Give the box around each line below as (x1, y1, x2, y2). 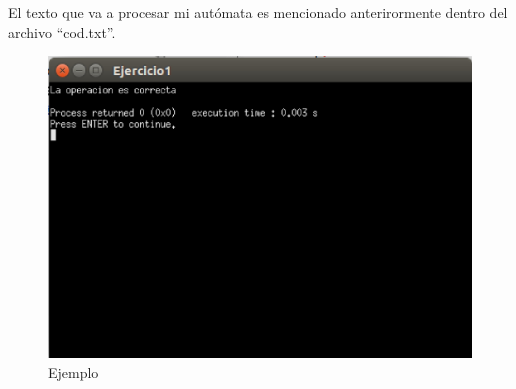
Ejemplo (48, 362, 99, 383)
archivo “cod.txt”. (8, 21, 116, 42)
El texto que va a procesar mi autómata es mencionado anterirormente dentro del (8, 2, 508, 22)
